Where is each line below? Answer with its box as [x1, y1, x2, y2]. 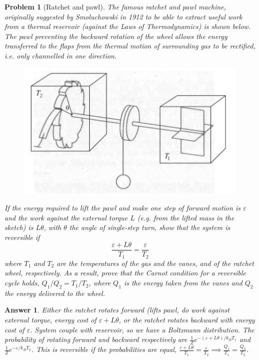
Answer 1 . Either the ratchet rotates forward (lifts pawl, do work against [4, 304, 230, 315]
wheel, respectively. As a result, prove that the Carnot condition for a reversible [4, 267, 246, 278]
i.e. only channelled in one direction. [4, 50, 117, 60]
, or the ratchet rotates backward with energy [118, 314, 255, 325]
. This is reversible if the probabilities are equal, [31, 344, 177, 354]
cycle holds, [4, 277, 39, 288]
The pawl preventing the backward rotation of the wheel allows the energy [4, 30, 228, 41]
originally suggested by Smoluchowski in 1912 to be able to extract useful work [4, 11, 243, 21]
